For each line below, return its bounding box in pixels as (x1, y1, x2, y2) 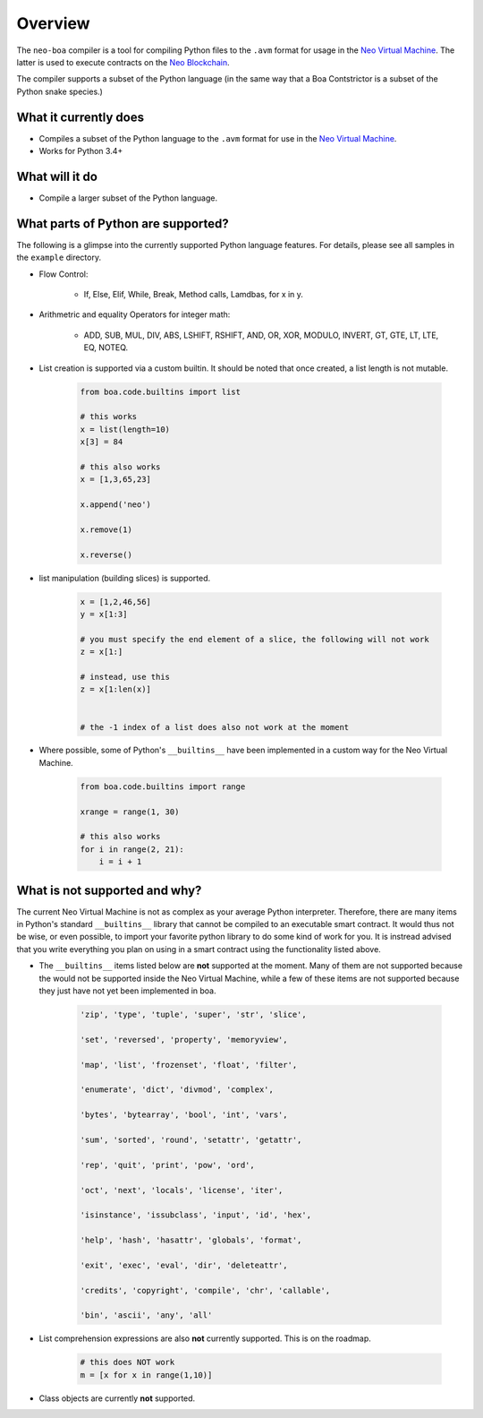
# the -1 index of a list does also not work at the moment (80, 722, 350, 732)
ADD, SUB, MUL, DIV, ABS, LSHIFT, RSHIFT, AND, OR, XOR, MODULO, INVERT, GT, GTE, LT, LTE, (83, 330, 439, 340)
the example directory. (16, 252, 102, 263)
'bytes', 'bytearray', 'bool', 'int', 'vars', (80, 1110, 288, 1120)
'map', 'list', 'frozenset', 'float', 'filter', (80, 1060, 298, 1070)
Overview (16, 13, 90, 33)
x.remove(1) (80, 524, 133, 535)
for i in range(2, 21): (80, 844, 185, 855)
